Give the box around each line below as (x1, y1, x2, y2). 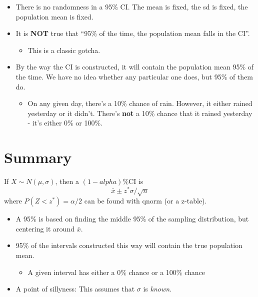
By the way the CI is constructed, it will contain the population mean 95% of (15, 61, 253, 72)
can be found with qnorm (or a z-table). (84, 195, 207, 206)
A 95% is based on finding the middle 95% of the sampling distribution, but (15, 213, 249, 224)
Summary (4, 147, 72, 167)
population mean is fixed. (15, 11, 93, 21)
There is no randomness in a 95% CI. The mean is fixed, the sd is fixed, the (15, 1, 248, 11)
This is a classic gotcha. (27, 44, 100, 55)
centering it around (15, 223, 74, 233)
